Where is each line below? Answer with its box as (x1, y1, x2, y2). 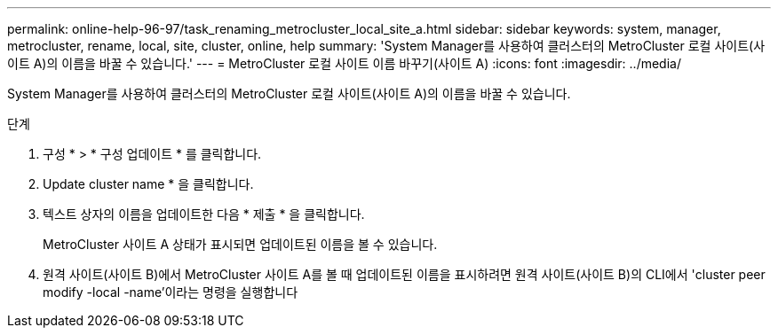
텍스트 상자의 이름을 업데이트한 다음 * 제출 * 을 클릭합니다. (43, 206, 365, 222)
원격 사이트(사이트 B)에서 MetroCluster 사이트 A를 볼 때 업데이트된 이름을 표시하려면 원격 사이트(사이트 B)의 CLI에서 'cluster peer (43, 267, 766, 282)
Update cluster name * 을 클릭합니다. (43, 176, 254, 191)
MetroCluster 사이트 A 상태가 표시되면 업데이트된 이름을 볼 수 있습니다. (43, 237, 438, 252)
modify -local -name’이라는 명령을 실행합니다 (43, 284, 298, 300)
